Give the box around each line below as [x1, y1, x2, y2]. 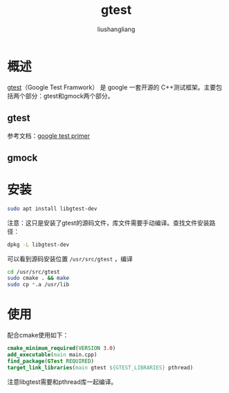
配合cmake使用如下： [7, 331, 69, 340]
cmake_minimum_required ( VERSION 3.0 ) [7, 345, 116, 352]
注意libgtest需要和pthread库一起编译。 [7, 377, 118, 386]
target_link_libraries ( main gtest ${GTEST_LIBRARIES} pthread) [7, 364, 194, 371]
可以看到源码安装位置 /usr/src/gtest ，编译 [7, 254, 134, 263]
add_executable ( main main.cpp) [7, 351, 98, 358]
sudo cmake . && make [7, 274, 70, 282]
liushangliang [97, 25, 136, 33]
